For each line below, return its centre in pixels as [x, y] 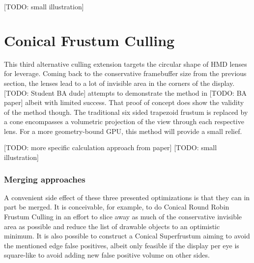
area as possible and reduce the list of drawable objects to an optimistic [112, 226]
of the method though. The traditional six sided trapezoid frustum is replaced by [126, 112]
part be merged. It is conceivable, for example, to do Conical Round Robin [117, 207]
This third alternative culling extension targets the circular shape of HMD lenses [126, 64]
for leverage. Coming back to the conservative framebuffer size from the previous [125, 73]
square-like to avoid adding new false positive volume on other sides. [107, 255]
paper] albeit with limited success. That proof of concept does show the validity [124, 102]
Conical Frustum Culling [89, 40]
